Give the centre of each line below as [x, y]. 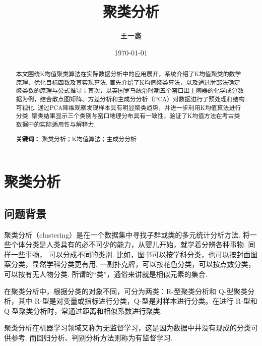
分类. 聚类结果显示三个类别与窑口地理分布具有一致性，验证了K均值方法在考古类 [128, 116]
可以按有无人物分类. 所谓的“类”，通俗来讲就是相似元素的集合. [106, 274]
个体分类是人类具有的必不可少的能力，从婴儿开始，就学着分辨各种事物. [128, 244]
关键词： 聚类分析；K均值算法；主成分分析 [76, 139]
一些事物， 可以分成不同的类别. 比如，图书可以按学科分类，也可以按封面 [131, 254]
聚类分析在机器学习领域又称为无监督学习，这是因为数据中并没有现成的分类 [127, 328]
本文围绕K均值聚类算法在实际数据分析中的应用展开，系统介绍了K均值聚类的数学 [128, 74]
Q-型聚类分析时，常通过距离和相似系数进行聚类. [83, 310]
